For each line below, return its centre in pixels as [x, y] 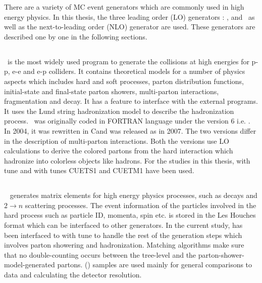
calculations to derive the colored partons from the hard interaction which [119, 151]
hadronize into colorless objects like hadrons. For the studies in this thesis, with [127, 160]
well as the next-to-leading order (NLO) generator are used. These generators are [130, 27]
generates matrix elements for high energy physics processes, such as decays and [134, 195]
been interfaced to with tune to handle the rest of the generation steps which [123, 235]
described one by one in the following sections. [76, 36]
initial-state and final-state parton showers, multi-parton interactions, [112, 91]
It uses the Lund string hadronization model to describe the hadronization [119, 111]
